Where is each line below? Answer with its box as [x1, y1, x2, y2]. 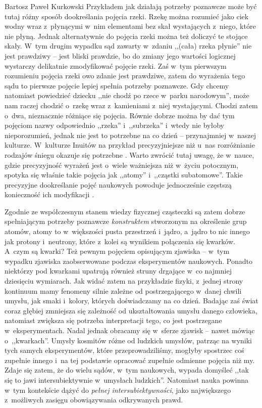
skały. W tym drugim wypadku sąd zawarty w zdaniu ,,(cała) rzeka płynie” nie [5, 40, 252, 51]
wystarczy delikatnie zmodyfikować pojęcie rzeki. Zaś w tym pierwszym [5, 60, 227, 71]
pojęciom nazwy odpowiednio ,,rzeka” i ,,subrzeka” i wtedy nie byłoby [5, 120, 224, 130]
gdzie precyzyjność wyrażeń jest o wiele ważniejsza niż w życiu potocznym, [5, 159, 239, 170]
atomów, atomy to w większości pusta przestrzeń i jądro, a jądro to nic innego [5, 226, 250, 237]
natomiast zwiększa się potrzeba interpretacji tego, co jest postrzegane [5, 315, 222, 326]
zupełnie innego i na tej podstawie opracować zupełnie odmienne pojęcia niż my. [5, 354, 255, 365]
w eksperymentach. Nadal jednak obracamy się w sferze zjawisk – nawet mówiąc [5, 325, 255, 335]
